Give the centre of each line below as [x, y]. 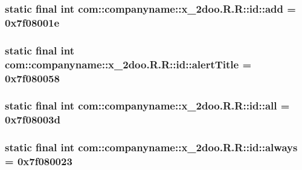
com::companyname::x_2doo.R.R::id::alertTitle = [128, 64]
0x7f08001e [32, 22]
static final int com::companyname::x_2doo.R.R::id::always [151, 147]
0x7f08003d [33, 119]
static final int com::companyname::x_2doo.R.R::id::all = [147, 106]
